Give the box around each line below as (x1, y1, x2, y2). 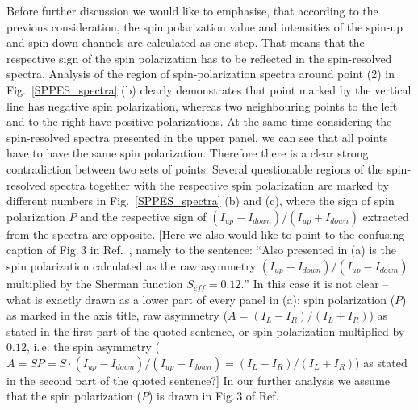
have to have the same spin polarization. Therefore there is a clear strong (6, 144, 369, 161)
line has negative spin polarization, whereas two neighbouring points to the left (6, 97, 398, 114)
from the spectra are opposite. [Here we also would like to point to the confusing (6, 225, 405, 242)
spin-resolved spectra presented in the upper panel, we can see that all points (6, 128, 388, 145)
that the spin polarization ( (6, 387, 141, 404)
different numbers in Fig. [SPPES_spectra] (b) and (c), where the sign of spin (6, 192, 395, 209)
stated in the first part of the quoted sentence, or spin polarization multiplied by (6, 322, 405, 339)
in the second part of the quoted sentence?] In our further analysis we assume (6, 371, 391, 388)
